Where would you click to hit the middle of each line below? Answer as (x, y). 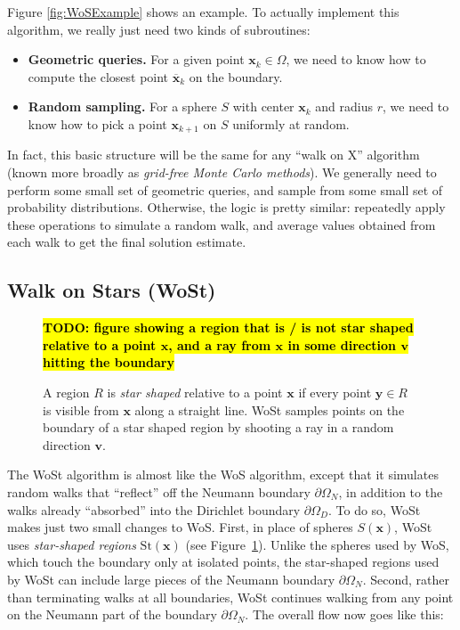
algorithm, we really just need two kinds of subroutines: (159, 29)
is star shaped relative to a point (195, 392)
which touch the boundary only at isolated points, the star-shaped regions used (223, 562)
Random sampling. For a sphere (122, 106)
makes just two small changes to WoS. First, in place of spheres (180, 527)
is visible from (81, 409)
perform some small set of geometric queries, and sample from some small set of (225, 189)
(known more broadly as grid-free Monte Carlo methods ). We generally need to (222, 172)
